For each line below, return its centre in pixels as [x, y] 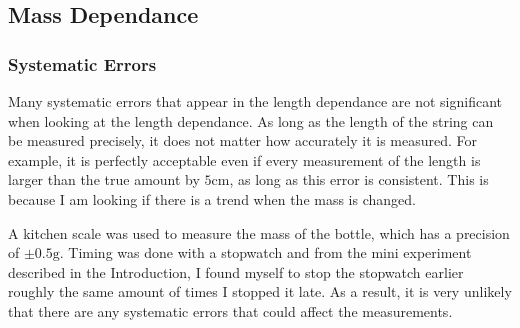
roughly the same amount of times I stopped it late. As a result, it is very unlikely [260, 291]
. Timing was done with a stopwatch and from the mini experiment [265, 252]
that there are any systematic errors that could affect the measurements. [230, 310]
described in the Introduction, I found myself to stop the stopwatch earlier [236, 271]
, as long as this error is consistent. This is [359, 179]
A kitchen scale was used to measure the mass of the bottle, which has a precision [259, 232]
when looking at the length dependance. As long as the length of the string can [251, 120]
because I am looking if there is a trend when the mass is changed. [212, 198]
